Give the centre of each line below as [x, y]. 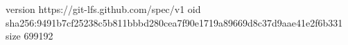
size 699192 [29, 36]
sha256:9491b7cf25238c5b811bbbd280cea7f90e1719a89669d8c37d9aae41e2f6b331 [174, 22]
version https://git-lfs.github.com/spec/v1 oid [103, 9]
